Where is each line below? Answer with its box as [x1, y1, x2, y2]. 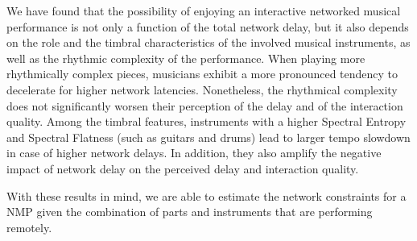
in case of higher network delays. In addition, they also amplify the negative [6, 144, 382, 161]
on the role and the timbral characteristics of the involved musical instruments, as [6, 34, 411, 51]
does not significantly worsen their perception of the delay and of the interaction [6, 97, 403, 114]
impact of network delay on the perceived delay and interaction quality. [6, 160, 359, 177]
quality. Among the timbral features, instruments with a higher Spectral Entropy [6, 113, 407, 130]
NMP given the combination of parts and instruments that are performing [6, 203, 373, 220]
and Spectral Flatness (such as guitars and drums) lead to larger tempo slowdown [6, 128, 411, 145]
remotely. [6, 218, 52, 235]
